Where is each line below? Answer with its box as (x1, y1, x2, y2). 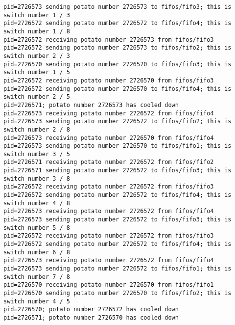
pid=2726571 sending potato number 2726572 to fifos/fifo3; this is (3, 167, 232, 174)
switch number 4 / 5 (3, 298, 70, 305)
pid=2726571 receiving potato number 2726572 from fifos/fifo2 (3, 159, 214, 166)
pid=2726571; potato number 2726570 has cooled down (3, 314, 179, 321)
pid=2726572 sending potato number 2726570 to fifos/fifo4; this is (3, 85, 232, 92)
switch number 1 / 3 (3, 11, 70, 19)
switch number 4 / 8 (3, 199, 70, 207)
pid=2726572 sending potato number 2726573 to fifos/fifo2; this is (3, 44, 232, 52)
